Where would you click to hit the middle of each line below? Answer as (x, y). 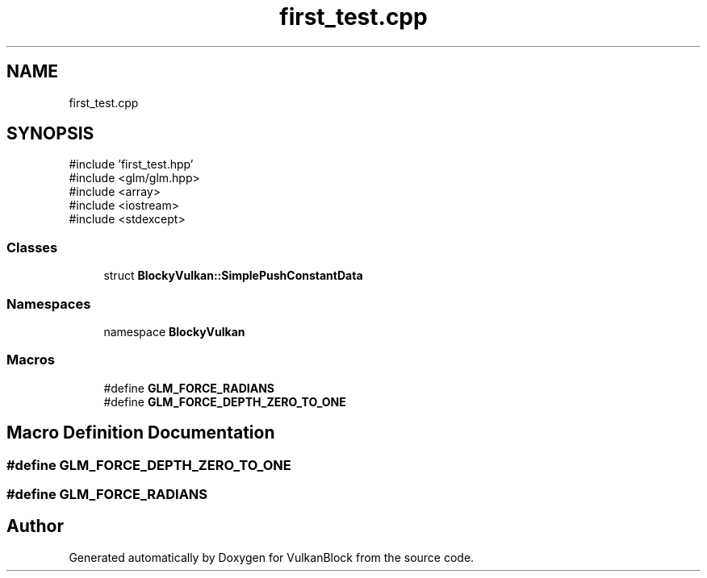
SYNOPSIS (50, 134)
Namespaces (49, 304)
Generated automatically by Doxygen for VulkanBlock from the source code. (272, 557)
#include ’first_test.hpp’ (131, 164)
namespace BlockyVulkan (174, 331)
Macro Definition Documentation (141, 433)
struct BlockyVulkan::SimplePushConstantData (233, 276)
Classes (32, 247)
